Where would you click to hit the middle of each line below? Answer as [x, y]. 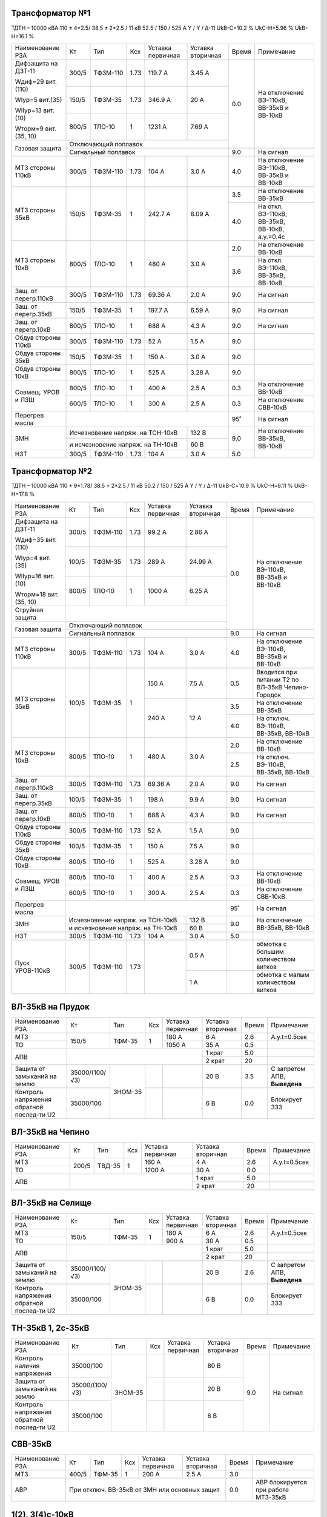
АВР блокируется [281, 1482]
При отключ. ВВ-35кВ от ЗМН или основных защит [144, 1490]
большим [270, 951]
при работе [272, 1490]
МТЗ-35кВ [271, 1498]
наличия [27, 1365]
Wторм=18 [31, 594]
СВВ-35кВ [31, 1444]
